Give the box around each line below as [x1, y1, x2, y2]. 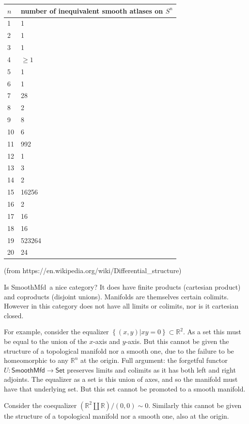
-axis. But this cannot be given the [125, 336, 229, 346]
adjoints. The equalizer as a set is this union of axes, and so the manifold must [4, 374, 238, 384]
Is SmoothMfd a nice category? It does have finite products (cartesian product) [4, 282, 241, 292]
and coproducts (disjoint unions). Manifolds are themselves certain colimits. [4, 291, 229, 301]
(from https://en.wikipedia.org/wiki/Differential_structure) [4, 265, 182, 276]
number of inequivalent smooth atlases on [21, 5, 163, 16]
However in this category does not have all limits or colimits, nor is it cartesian [4, 301, 239, 311]
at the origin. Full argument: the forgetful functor [80, 355, 228, 365]
